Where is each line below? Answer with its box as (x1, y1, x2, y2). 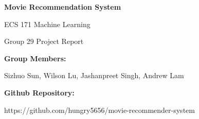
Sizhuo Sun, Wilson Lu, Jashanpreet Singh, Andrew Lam (4, 70, 184, 81)
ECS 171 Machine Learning (4, 18, 91, 29)
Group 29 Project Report (4, 36, 84, 46)
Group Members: (4, 53, 66, 63)
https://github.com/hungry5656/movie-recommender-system (4, 104, 195, 115)
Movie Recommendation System (4, 2, 121, 12)
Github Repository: (4, 87, 75, 98)
